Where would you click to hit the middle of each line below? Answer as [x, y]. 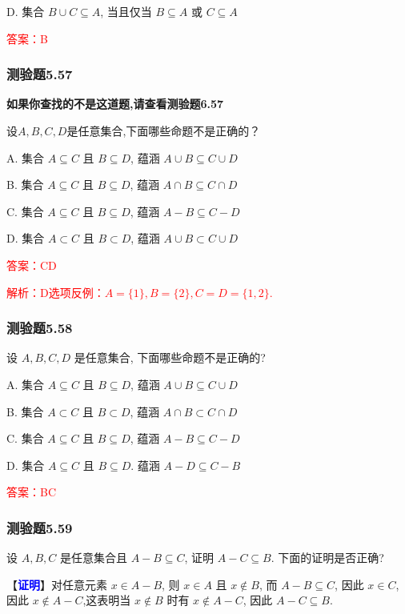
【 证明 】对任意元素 [57, 584]
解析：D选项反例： [56, 292]
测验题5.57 [40, 74]
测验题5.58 [40, 328]
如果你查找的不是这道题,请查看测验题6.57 [115, 104]
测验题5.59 [40, 527]
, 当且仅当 [126, 11]
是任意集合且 [93, 558]
